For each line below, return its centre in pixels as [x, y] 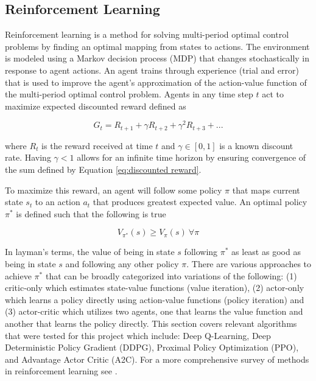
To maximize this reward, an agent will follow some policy [114, 190]
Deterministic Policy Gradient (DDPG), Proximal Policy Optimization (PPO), [152, 347]
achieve [18, 275]
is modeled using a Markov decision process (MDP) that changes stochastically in [157, 58]
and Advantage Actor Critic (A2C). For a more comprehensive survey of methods [157, 359]
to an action [58, 202]
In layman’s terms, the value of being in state [90, 252]
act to [273, 94]
